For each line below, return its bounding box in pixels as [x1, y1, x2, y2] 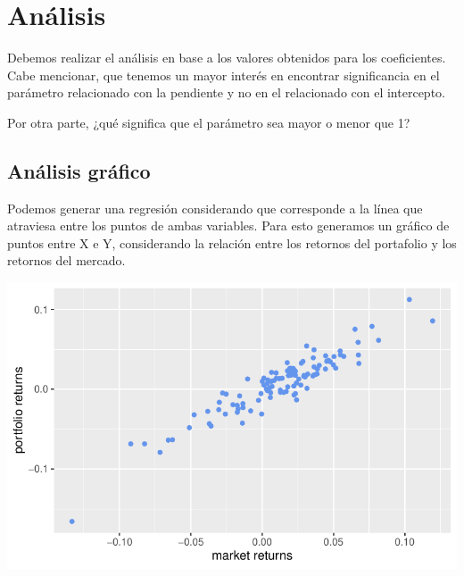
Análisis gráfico [7, 156, 151, 184]
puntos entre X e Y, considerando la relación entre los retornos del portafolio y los [7, 233, 457, 252]
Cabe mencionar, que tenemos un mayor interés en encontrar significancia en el [7, 65, 440, 84]
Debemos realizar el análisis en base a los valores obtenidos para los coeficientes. [7, 48, 446, 67]
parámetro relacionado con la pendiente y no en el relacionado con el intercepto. [7, 83, 445, 102]
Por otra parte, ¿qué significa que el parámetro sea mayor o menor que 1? [7, 113, 410, 131]
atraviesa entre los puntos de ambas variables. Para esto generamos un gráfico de [7, 216, 450, 235]
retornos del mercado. [7, 251, 126, 270]
